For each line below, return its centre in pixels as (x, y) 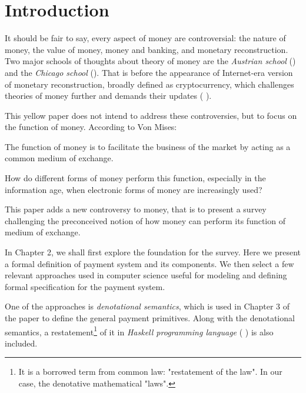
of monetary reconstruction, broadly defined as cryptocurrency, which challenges (149, 84)
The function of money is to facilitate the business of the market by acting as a (148, 146)
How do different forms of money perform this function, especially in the (135, 178)
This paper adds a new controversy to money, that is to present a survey (136, 209)
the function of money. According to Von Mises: (91, 127)
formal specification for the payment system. (85, 286)
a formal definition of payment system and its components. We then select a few (149, 263)
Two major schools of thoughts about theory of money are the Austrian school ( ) (150, 61)
